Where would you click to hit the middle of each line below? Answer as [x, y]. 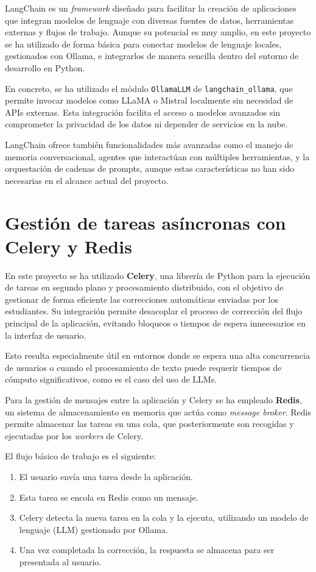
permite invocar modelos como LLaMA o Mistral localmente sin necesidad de [149, 100]
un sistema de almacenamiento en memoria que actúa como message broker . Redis [158, 411]
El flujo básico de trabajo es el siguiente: [80, 456]
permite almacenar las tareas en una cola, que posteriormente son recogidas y [149, 424]
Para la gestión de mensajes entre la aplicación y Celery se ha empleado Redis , [153, 400]
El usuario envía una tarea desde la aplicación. [106, 476]
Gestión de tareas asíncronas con [146, 222]
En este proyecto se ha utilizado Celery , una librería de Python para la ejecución [158, 275]
